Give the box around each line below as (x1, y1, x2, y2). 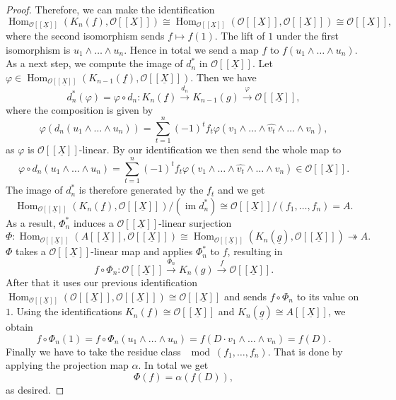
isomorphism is (6, 42, 71, 57)
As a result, (6, 215, 56, 230)
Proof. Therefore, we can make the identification (6, 2, 215, 16)
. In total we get (138, 358, 209, 372)
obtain (6, 319, 33, 334)
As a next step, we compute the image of (6, 56, 183, 71)
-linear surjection (158, 215, 232, 230)
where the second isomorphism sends (6, 28, 165, 43)
